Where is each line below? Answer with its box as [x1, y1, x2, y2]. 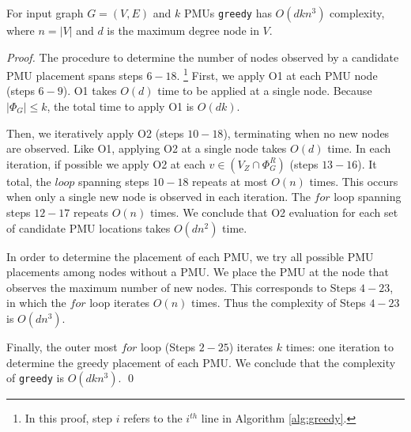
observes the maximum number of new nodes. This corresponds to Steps [6, 279, 356, 295]
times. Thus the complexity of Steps [191, 294, 366, 311]
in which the [6, 294, 66, 311]
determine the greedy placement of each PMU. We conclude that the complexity [6, 354, 396, 370]
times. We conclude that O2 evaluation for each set [149, 204, 398, 220]
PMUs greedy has [183, 5, 272, 21]
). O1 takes [62, 82, 117, 99]
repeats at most [192, 172, 268, 189]
